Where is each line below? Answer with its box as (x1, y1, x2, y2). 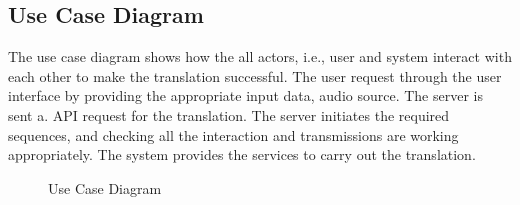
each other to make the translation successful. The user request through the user (8, 65, 502, 86)
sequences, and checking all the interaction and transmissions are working (8, 124, 459, 145)
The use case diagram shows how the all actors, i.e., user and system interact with (8, 46, 512, 67)
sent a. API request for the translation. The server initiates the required (8, 104, 450, 125)
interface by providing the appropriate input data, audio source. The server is (8, 85, 483, 106)
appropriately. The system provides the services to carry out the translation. (8, 144, 476, 165)
